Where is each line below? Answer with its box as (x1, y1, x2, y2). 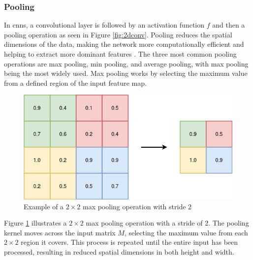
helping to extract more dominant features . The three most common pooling (4, 49, 237, 59)
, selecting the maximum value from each (124, 227, 248, 237)
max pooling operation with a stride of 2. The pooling (86, 218, 249, 228)
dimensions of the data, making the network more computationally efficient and (4, 39, 244, 49)
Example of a (24, 201, 64, 211)
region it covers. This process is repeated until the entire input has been (21, 237, 238, 247)
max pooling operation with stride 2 (82, 201, 192, 211)
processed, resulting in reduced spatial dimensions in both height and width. (4, 247, 234, 257)
